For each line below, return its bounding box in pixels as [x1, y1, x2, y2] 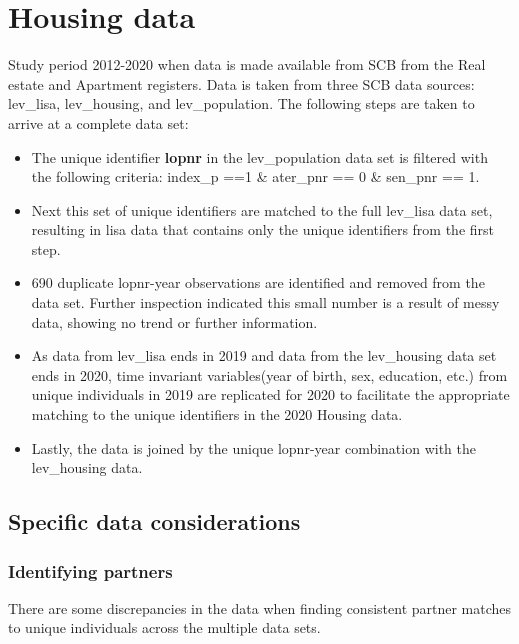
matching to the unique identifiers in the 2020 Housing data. [31, 404, 403, 425]
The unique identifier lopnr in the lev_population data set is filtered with [31, 146, 488, 167]
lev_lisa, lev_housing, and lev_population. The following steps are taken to [8, 93, 475, 114]
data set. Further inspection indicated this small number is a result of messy [31, 292, 500, 313]
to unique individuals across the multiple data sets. [8, 617, 321, 638]
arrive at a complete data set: [8, 112, 189, 133]
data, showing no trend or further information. [31, 311, 318, 332]
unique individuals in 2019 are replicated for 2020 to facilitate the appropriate [31, 384, 510, 405]
